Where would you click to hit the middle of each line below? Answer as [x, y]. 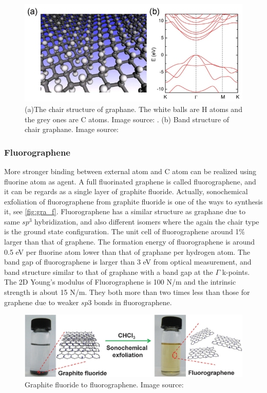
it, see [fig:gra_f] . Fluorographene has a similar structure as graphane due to [125, 211]
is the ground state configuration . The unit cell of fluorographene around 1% [125, 231]
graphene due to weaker [42, 302]
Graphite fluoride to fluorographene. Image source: [104, 384]
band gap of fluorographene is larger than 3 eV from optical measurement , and [128, 262]
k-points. [236, 272]
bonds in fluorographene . [133, 302]
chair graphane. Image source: [72, 129]
